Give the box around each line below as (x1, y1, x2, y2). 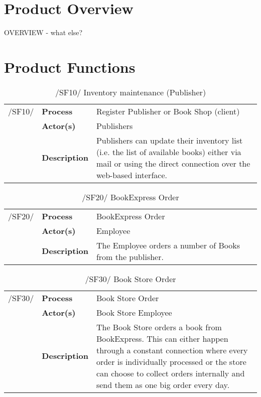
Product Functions (4, 56, 136, 77)
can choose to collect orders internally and (96, 367, 245, 379)
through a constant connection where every (96, 344, 248, 356)
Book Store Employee (96, 306, 172, 318)
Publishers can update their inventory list (96, 134, 243, 146)
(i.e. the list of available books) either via (96, 146, 241, 158)
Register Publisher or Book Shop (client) (96, 105, 240, 117)
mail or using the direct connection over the (96, 157, 250, 169)
